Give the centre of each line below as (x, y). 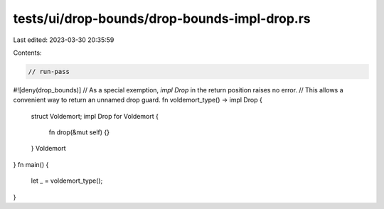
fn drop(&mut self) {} (79, 132)
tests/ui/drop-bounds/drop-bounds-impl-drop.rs (162, 18)
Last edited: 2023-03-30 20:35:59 (64, 40)
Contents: (27, 53)
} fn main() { (31, 164)
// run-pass (49, 71)
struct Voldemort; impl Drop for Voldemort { (95, 116)
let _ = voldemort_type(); (67, 181)
